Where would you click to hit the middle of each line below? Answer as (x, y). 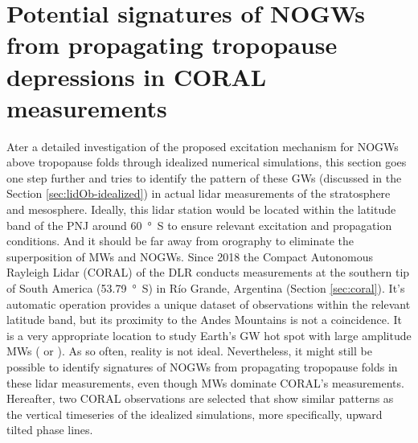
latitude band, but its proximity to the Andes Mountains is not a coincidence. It (204, 320)
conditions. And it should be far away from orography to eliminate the (180, 241)
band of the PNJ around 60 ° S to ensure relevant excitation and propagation (199, 225)
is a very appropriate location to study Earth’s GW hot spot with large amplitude (209, 335)
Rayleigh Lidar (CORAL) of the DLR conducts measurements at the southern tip (208, 272)
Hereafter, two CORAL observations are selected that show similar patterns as (200, 398)
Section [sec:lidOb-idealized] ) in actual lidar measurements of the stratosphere (199, 193)
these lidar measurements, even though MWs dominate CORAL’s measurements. (205, 382)
